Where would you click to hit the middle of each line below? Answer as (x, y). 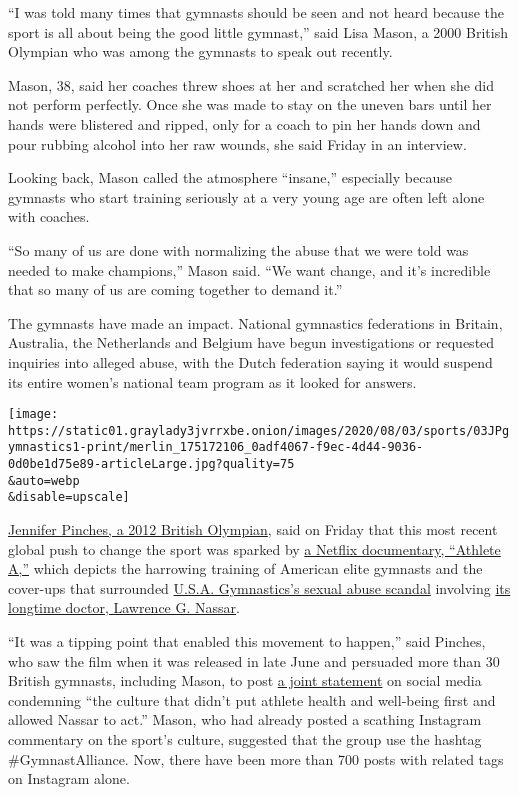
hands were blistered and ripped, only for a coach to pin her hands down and (244, 123)
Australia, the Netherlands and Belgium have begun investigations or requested (251, 342)
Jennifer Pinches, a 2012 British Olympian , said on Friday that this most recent (253, 529)
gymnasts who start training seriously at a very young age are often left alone (246, 196)
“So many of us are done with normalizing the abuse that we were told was (238, 249)
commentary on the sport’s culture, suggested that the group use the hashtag (245, 738)
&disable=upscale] (69, 497)
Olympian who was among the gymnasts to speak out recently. (200, 51)
